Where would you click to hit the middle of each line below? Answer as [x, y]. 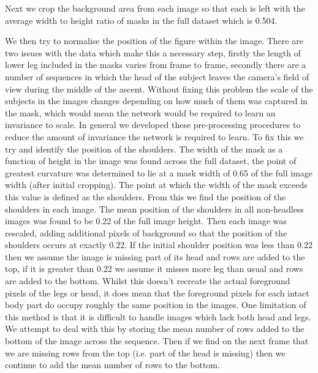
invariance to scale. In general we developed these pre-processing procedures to [153, 125]
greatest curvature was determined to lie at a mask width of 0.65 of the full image [159, 172]
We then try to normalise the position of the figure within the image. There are [154, 41]
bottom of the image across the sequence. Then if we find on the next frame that [157, 341]
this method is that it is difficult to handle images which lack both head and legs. [158, 316]
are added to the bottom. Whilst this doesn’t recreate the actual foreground [148, 281]
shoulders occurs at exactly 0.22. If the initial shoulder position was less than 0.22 [159, 245]
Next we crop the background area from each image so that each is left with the [155, 8]
